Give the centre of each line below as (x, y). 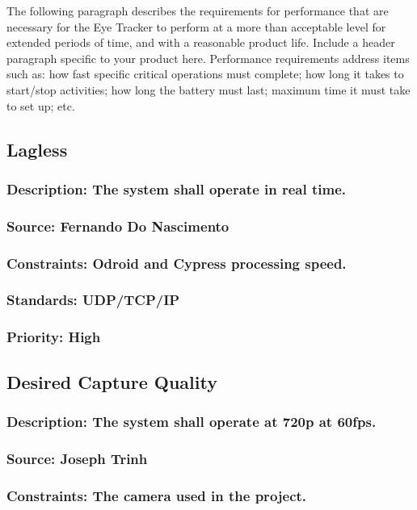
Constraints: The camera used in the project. (157, 495)
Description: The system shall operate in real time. (177, 188)
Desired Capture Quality (112, 381)
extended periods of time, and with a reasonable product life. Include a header (201, 42)
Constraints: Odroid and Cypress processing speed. (177, 263)
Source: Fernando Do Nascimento (118, 226)
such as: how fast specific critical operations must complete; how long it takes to (205, 74)
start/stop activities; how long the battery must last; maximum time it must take (208, 89)
